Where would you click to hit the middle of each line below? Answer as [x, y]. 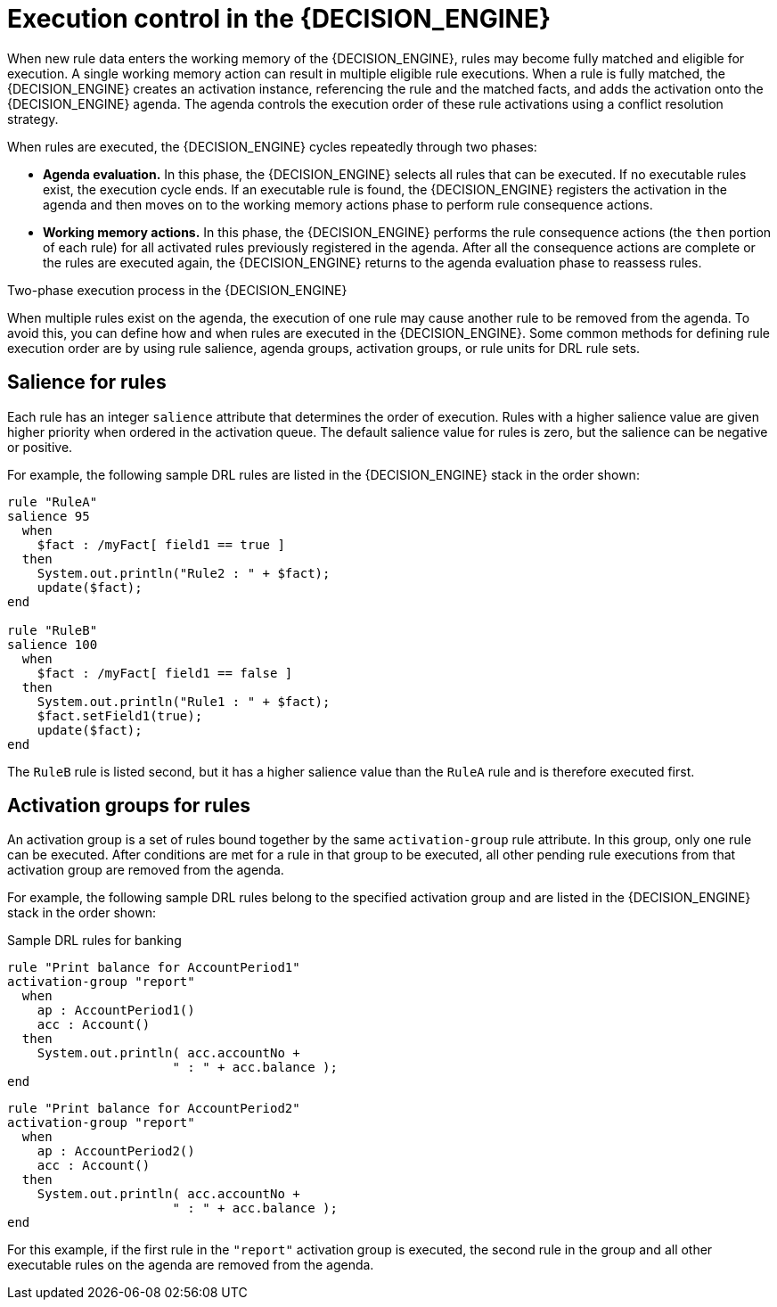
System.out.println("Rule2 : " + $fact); [184, 573]
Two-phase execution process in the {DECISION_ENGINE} [177, 290]
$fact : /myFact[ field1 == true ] [161, 544]
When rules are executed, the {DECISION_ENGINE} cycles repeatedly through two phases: [272, 146]
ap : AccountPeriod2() [116, 1151]
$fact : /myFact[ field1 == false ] [165, 673]
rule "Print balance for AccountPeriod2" [154, 1109]
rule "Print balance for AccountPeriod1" [154, 968]
